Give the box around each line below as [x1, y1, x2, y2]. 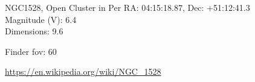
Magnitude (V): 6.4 [5, 13, 77, 25]
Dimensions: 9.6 [5, 25, 63, 37]
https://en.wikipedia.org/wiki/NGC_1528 [5, 65, 161, 78]
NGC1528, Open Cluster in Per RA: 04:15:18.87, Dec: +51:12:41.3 [5, 1, 250, 13]
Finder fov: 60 [5, 45, 57, 57]
